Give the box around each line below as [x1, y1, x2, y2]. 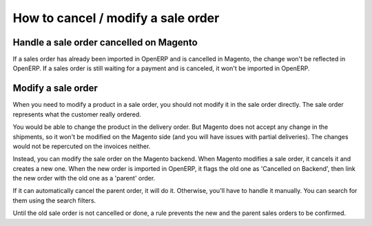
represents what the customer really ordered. [12, 110, 141, 119]
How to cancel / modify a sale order [12, 10, 220, 25]
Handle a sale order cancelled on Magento [12, 37, 198, 48]
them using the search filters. [12, 196, 96, 205]
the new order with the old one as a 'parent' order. [12, 174, 156, 183]
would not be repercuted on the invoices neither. [12, 142, 151, 150]
